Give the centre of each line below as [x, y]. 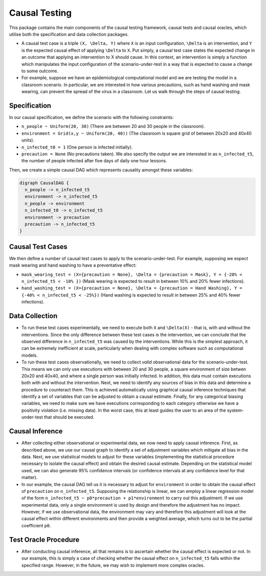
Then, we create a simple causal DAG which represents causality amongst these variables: [101, 170]
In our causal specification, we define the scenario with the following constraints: [91, 117]
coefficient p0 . [36, 525]
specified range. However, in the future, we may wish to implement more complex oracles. [113, 565]
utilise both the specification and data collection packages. [69, 34]
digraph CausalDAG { [44, 183]
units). [28, 140]
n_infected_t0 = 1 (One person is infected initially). [77, 147]
